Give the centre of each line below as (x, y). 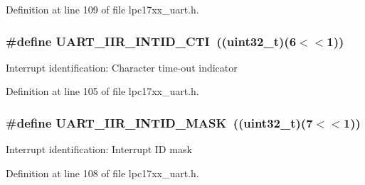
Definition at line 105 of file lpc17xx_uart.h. (102, 91)
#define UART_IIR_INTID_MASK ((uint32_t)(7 (159, 122)
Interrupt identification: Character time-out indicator (122, 67)
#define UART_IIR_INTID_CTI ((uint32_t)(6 (151, 41)
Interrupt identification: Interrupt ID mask (99, 149)
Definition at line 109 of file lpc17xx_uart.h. (102, 9)
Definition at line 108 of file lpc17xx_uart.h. (102, 173)
